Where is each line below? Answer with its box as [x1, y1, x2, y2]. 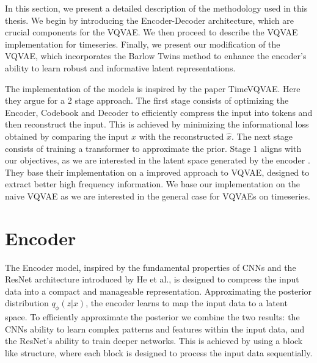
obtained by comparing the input [5, 129, 129, 142]
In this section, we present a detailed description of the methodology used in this [5, 2, 308, 14]
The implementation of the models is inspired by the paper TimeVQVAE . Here [5, 82, 301, 95]
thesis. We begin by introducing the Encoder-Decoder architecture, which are [5, 13, 294, 26]
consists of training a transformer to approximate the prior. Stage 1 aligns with [5, 142, 302, 154]
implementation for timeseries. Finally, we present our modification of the [5, 37, 280, 50]
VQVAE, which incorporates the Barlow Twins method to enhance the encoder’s [5, 49, 307, 62]
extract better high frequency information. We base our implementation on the [5, 178, 300, 190]
